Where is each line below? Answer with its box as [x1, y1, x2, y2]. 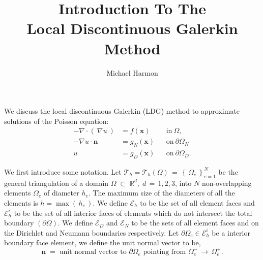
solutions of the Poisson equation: [4, 115, 109, 126]
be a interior [212, 227, 250, 238]
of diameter [44, 187, 79, 198]
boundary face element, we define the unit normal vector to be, [4, 237, 201, 248]
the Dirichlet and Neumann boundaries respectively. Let [4, 227, 179, 238]
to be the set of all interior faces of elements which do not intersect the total [14, 207, 252, 218]
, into [175, 177, 192, 188]
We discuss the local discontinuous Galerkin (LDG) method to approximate [4, 106, 240, 116]
